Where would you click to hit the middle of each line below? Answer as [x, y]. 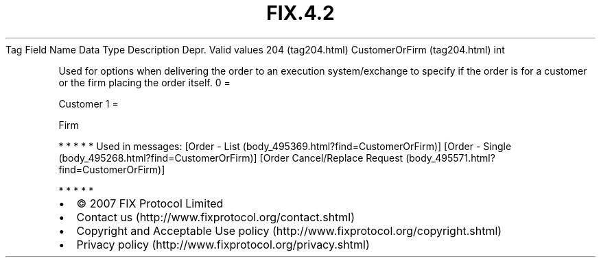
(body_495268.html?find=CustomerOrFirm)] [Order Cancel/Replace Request [231, 158]
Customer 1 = [89, 103]
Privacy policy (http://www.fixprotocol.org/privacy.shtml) [223, 244]
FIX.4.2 [300, 13]
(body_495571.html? [450, 158]
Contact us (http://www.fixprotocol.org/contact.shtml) [216, 217]
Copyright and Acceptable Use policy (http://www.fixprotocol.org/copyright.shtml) [289, 230]
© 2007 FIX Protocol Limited [150, 203]
